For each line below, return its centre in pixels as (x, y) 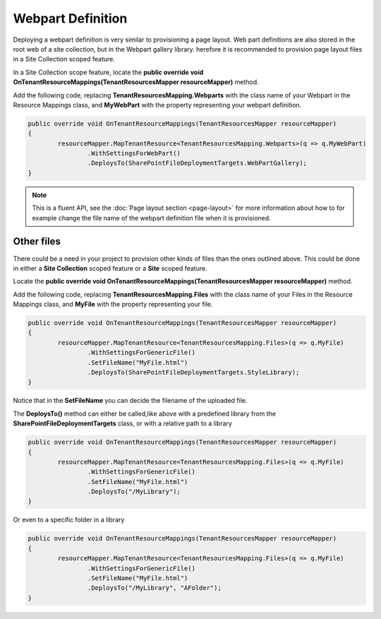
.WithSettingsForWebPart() (134, 153)
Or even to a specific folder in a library (69, 520)
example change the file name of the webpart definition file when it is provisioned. (151, 218)
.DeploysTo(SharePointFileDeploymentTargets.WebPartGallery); (197, 163)
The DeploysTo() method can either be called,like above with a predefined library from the (145, 413)
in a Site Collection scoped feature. (64, 59)
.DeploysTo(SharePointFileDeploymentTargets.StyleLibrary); (193, 372)
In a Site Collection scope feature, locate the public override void (108, 72)
